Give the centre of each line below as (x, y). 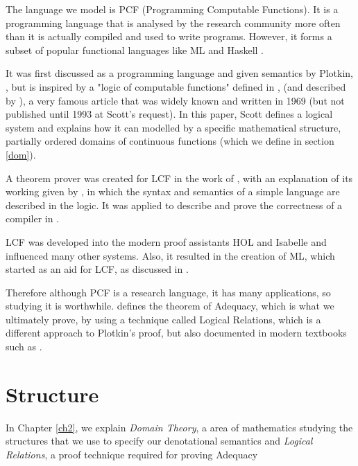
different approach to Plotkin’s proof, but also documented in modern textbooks (176, 333)
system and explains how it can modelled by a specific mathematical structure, (173, 127)
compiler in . (33, 218)
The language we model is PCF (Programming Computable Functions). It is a (172, 9)
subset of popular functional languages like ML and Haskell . (135, 50)
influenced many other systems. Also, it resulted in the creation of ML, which (170, 255)
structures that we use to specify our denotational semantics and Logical (159, 441)
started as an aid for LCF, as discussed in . (97, 269)
